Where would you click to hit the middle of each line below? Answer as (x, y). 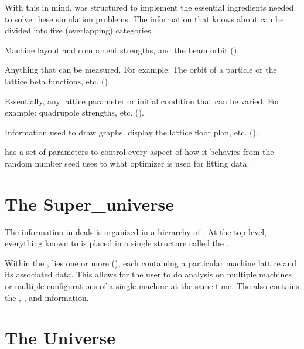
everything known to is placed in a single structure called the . (117, 243)
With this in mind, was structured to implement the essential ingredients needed (149, 7)
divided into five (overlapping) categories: (79, 30)
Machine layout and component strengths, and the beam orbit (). (122, 50)
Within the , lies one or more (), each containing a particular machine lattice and (151, 262)
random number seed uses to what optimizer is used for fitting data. (127, 163)
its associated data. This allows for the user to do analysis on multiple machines (148, 274)
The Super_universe (90, 203)
